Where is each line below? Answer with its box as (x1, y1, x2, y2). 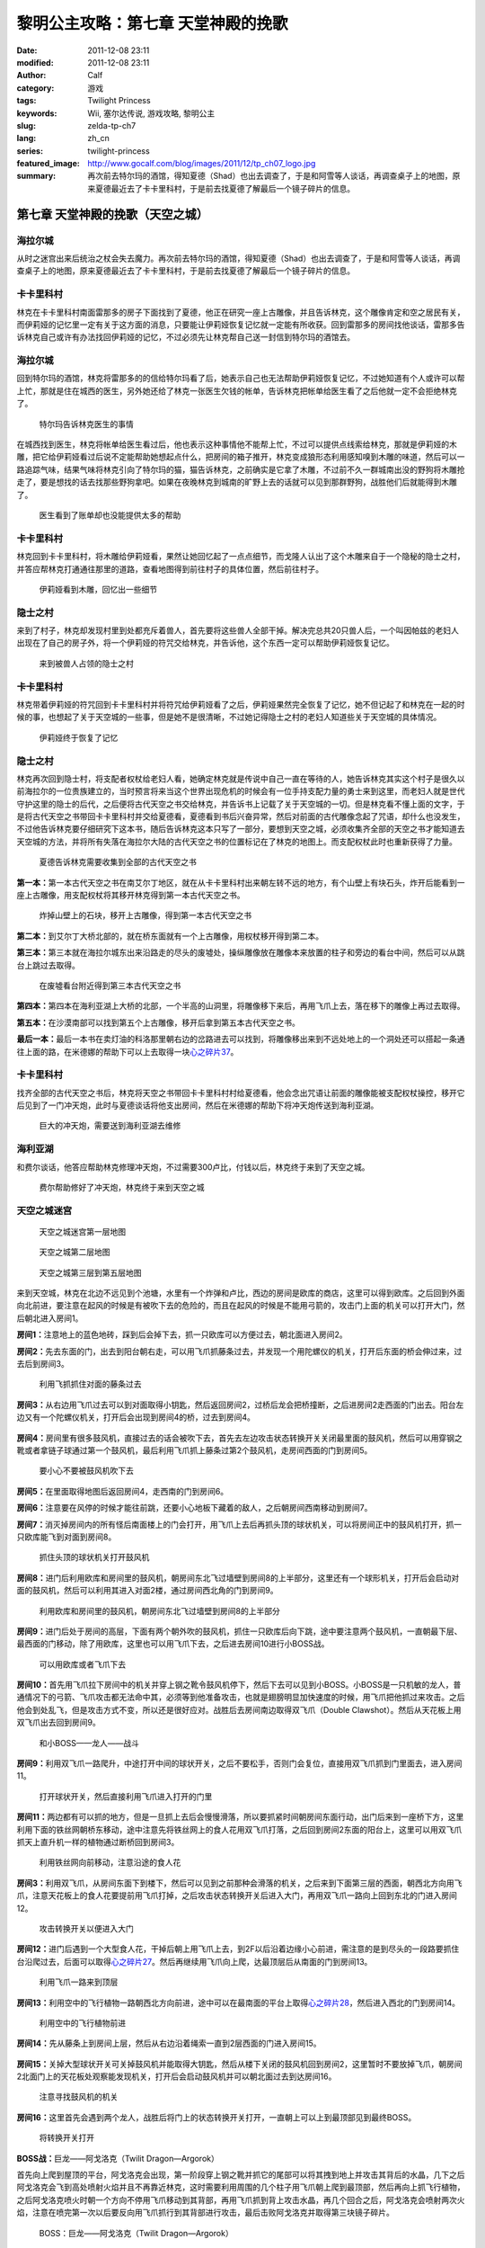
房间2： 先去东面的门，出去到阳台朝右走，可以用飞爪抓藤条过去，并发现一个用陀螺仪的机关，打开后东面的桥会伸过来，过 (16, 1345, 463, 1357)
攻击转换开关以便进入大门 (39, 1922, 134, 1933)
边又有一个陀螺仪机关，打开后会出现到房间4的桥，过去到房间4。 (16, 1412, 256, 1423)
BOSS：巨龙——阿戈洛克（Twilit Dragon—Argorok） (39, 2227, 234, 2238)
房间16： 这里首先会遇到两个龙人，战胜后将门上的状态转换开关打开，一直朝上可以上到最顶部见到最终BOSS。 (16, 2111, 417, 2122)
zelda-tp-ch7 (87, 120, 137, 130)
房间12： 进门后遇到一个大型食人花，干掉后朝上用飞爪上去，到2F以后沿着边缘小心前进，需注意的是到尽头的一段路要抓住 (16, 1943, 460, 1955)
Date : (16, 45, 38, 56)
